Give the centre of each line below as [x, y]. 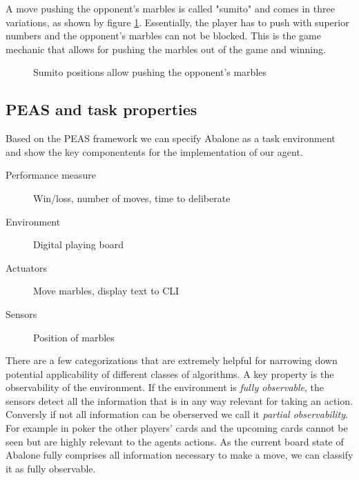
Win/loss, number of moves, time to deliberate [132, 198]
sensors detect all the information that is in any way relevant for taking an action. [179, 400]
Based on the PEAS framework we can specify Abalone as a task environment [171, 138]
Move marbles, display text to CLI [106, 291]
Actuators [27, 267]
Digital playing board [78, 244]
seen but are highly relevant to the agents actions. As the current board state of [175, 441]
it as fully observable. [51, 468]
